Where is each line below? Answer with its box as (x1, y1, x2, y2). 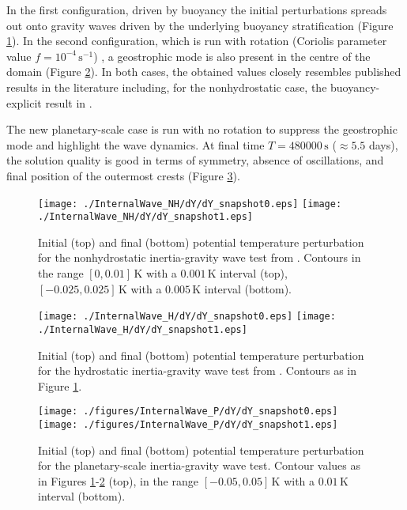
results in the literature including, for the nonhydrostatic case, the (6, 78, 327, 95)
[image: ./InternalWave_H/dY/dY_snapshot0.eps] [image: (38, 311, 336, 323)
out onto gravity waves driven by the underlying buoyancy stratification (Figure (6, 17, 394, 33)
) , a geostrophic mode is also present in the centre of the (93, 47, 371, 64)
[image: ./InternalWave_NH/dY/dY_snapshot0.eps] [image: (38, 198, 342, 210)
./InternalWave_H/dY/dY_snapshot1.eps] (38, 323, 247, 335)
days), (368, 136, 398, 153)
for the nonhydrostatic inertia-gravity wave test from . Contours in (38, 249, 361, 266)
